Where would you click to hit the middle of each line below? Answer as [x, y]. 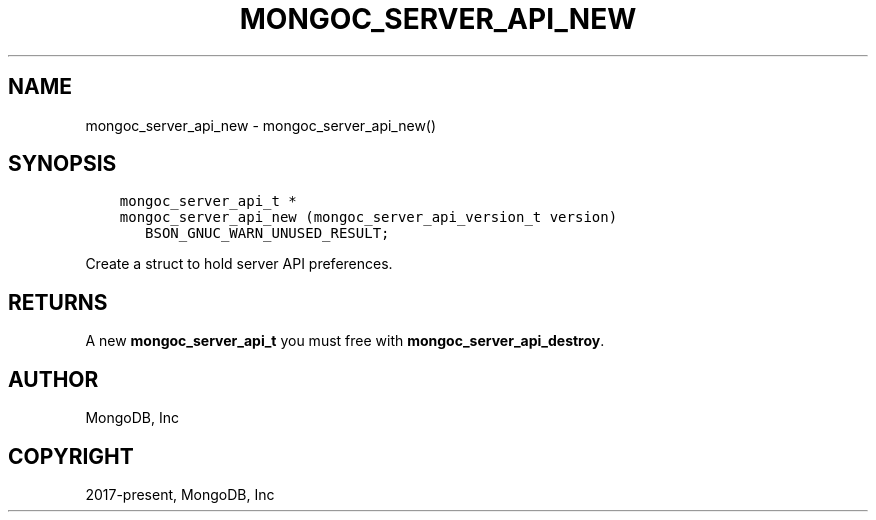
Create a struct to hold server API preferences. [239, 264]
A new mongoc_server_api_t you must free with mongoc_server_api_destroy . [345, 341]
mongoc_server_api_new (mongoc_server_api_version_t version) [368, 217]
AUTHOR [53, 379]
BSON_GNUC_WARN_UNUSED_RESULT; [267, 233]
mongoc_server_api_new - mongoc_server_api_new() [261, 125]
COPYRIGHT [71, 456]
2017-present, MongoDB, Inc [180, 494]
